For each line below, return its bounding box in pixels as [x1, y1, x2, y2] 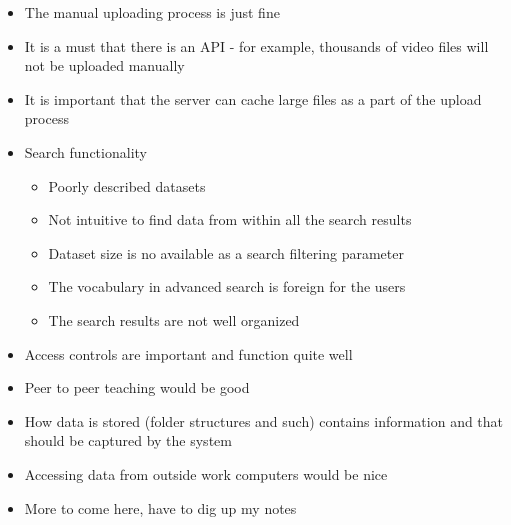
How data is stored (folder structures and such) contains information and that [24, 410, 504, 431]
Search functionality [24, 141, 147, 162]
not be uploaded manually [24, 55, 185, 76]
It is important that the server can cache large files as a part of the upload [24, 88, 482, 109]
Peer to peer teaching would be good [24, 377, 250, 398]
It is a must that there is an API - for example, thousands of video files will [24, 35, 489, 56]
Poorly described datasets [48, 175, 206, 196]
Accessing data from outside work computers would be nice [24, 463, 388, 484]
